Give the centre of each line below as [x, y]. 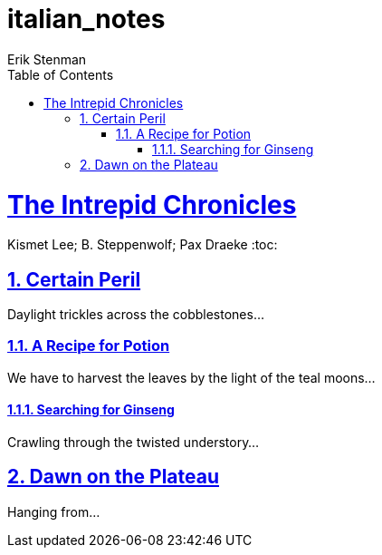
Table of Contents [61, 74]
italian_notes [86, 19]
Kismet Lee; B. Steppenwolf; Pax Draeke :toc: [143, 245]
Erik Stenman [47, 59]
